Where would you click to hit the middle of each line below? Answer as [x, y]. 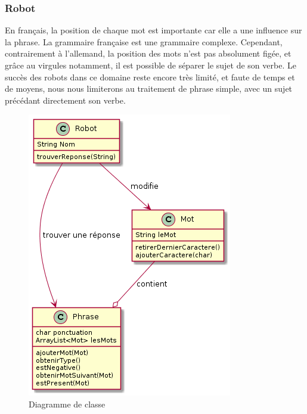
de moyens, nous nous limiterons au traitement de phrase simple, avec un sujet [149, 88]
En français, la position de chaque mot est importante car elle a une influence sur [153, 30]
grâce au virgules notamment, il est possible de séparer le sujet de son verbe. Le [151, 65]
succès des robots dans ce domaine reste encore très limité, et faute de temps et [150, 77]
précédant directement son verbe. [65, 100]
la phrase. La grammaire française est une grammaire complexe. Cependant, [144, 41]
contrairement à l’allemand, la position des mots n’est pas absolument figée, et [148, 53]
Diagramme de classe [67, 404]
